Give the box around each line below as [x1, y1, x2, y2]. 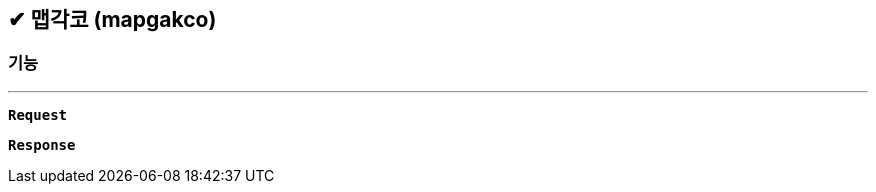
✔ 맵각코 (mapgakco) [8, 7, 217, 32]
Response [8, 136, 76, 153]
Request [8, 106, 68, 123]
